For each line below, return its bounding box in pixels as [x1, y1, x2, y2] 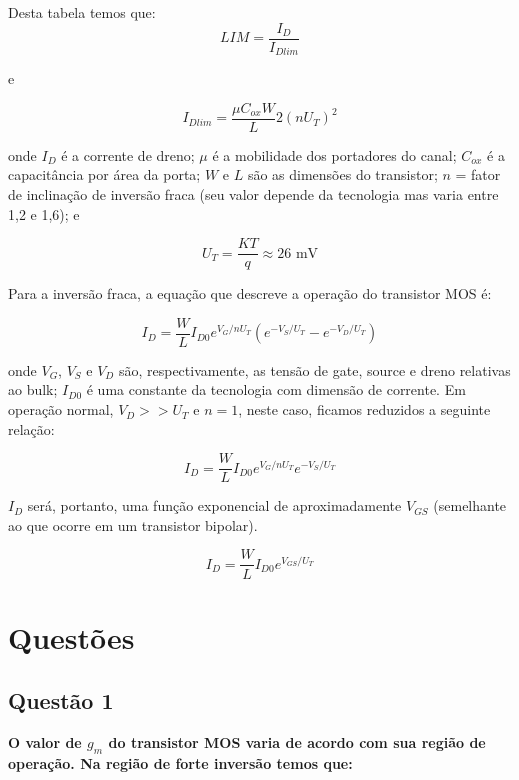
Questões [8, 616, 135, 657]
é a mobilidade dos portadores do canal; [212, 144, 457, 165]
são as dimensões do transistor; [247, 164, 438, 185]
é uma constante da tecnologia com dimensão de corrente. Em [86, 379, 466, 400]
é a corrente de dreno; [61, 144, 195, 165]
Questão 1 [8, 685, 114, 716]
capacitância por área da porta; [8, 164, 201, 185]
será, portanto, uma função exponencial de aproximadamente [27, 495, 402, 516]
